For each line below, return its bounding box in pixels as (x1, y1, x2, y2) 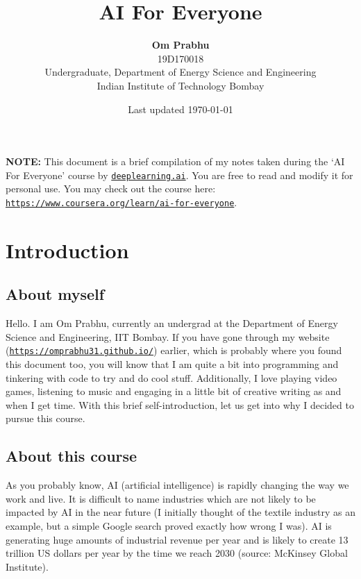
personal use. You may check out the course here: (6, 181, 216, 196)
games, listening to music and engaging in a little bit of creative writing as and (6, 384, 342, 398)
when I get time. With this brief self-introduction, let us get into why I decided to (6, 397, 354, 412)
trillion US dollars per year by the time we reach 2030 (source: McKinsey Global (6, 546, 348, 560)
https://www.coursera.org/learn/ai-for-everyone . (6, 194, 237, 209)
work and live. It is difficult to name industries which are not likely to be (6, 491, 316, 505)
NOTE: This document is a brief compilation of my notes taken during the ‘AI (6, 154, 345, 169)
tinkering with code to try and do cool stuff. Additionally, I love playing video (6, 370, 337, 385)
